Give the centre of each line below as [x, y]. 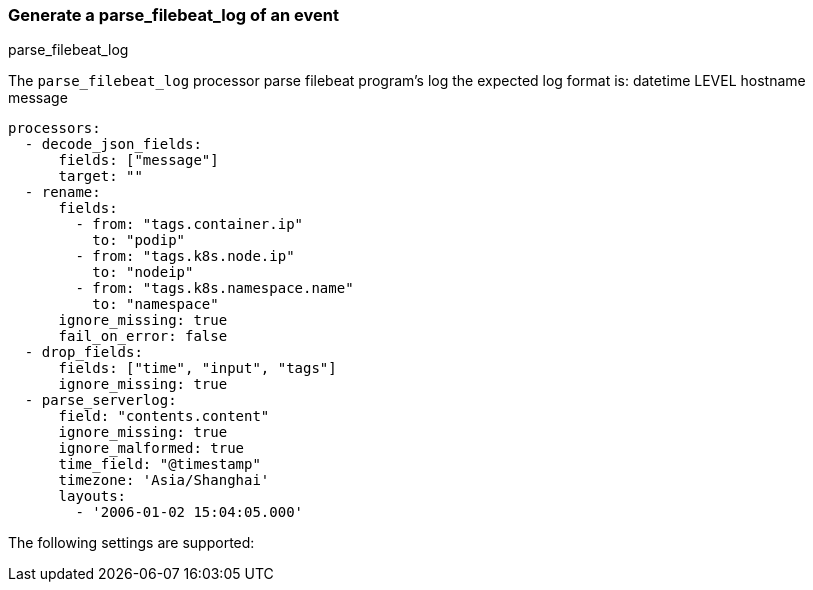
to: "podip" [139, 240]
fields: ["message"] [138, 160]
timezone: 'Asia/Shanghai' [164, 480]
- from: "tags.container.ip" [189, 224]
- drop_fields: [83, 352]
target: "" [100, 176]
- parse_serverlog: [100, 400]
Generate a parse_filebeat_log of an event [173, 15]
